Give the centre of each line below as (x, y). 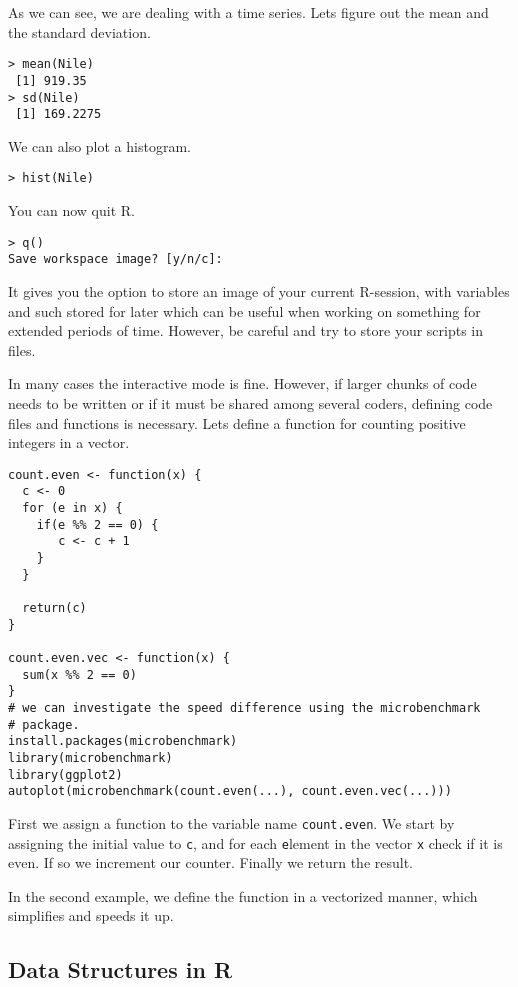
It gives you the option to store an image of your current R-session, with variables (259, 290)
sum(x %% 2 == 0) (79, 674)
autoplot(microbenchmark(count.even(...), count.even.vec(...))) (230, 791)
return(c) (54, 607)
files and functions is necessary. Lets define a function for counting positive (237, 422)
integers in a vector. (69, 442)
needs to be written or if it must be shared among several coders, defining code (250, 402)
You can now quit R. (71, 210)
